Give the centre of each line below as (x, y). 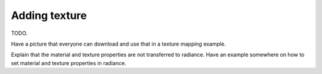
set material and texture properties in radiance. (69, 63)
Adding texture (49, 15)
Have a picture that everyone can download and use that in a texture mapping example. (118, 44)
